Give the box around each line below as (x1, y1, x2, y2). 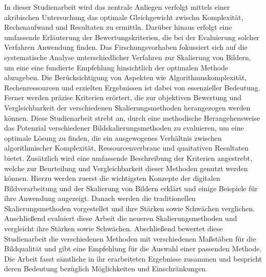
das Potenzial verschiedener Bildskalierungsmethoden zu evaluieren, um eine (4, 122, 244, 133)
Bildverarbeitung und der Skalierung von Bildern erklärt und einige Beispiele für (4, 182, 258, 193)
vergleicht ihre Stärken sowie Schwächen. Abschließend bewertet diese (4, 223, 223, 234)
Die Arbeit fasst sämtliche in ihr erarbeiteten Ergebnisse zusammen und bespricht (4, 253, 262, 264)
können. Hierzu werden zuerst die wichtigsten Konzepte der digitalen (4, 173, 220, 183)
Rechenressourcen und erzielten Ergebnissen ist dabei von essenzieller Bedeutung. (4, 82, 260, 93)
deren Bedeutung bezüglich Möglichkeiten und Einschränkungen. (4, 263, 208, 274)
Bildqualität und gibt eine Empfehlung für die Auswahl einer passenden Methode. (4, 243, 262, 254)
